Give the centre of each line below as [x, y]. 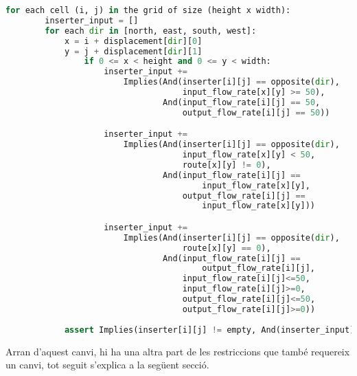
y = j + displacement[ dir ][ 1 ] [133, 51]
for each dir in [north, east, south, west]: [151, 31]
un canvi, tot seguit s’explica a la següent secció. [107, 365]
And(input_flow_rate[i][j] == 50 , [242, 102]
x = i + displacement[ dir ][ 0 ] [133, 41]
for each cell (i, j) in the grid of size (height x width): [148, 10]
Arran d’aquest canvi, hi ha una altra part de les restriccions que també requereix [178, 351]
